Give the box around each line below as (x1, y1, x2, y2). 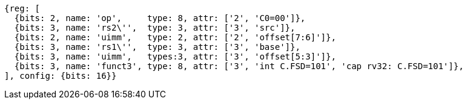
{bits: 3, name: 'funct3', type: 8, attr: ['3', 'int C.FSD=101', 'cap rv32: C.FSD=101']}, (14, 61, 464, 71)
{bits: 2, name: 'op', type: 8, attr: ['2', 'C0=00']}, (14, 13, 306, 23)
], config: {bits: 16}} (4, 71, 117, 81)
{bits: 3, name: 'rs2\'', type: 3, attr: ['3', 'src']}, (14, 23, 296, 32)
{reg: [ (4, 4, 41, 13)
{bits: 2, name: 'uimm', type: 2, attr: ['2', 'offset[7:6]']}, (14, 32, 336, 42)
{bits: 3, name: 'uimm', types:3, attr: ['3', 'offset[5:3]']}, (14, 52, 336, 61)
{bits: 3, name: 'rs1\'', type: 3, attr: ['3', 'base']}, (14, 42, 300, 52)
